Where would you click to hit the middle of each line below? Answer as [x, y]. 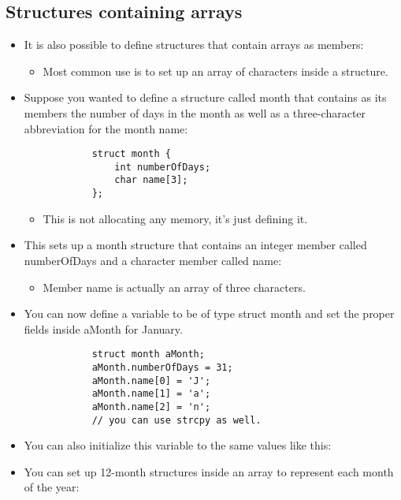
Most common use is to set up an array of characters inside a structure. [215, 71]
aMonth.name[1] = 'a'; [151, 394]
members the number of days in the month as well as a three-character [195, 112]
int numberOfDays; [163, 167]
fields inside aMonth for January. [103, 328]
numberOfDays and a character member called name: [153, 260]
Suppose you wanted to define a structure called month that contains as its [205, 97]
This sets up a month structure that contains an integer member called [195, 245]
